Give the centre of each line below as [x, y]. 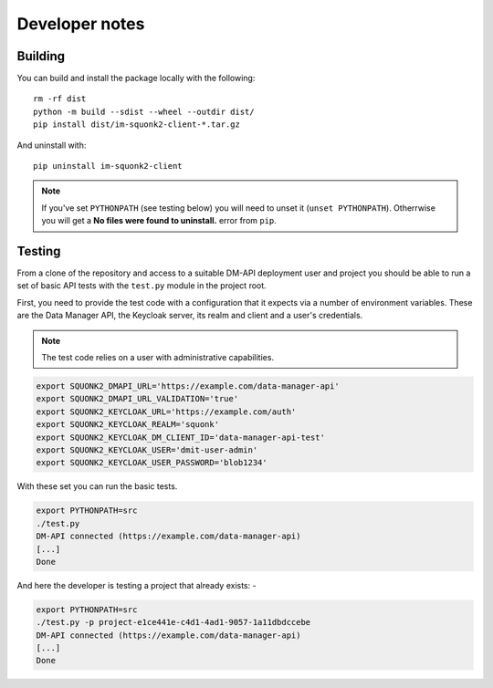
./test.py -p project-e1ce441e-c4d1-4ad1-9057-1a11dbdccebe [173, 622]
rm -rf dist [60, 99]
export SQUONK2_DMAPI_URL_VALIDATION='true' [137, 399]
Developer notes [81, 24]
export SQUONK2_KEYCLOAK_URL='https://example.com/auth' [166, 412]
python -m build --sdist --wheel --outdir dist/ [144, 111]
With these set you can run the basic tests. [97, 486]
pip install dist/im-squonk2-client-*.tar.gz [137, 125]
